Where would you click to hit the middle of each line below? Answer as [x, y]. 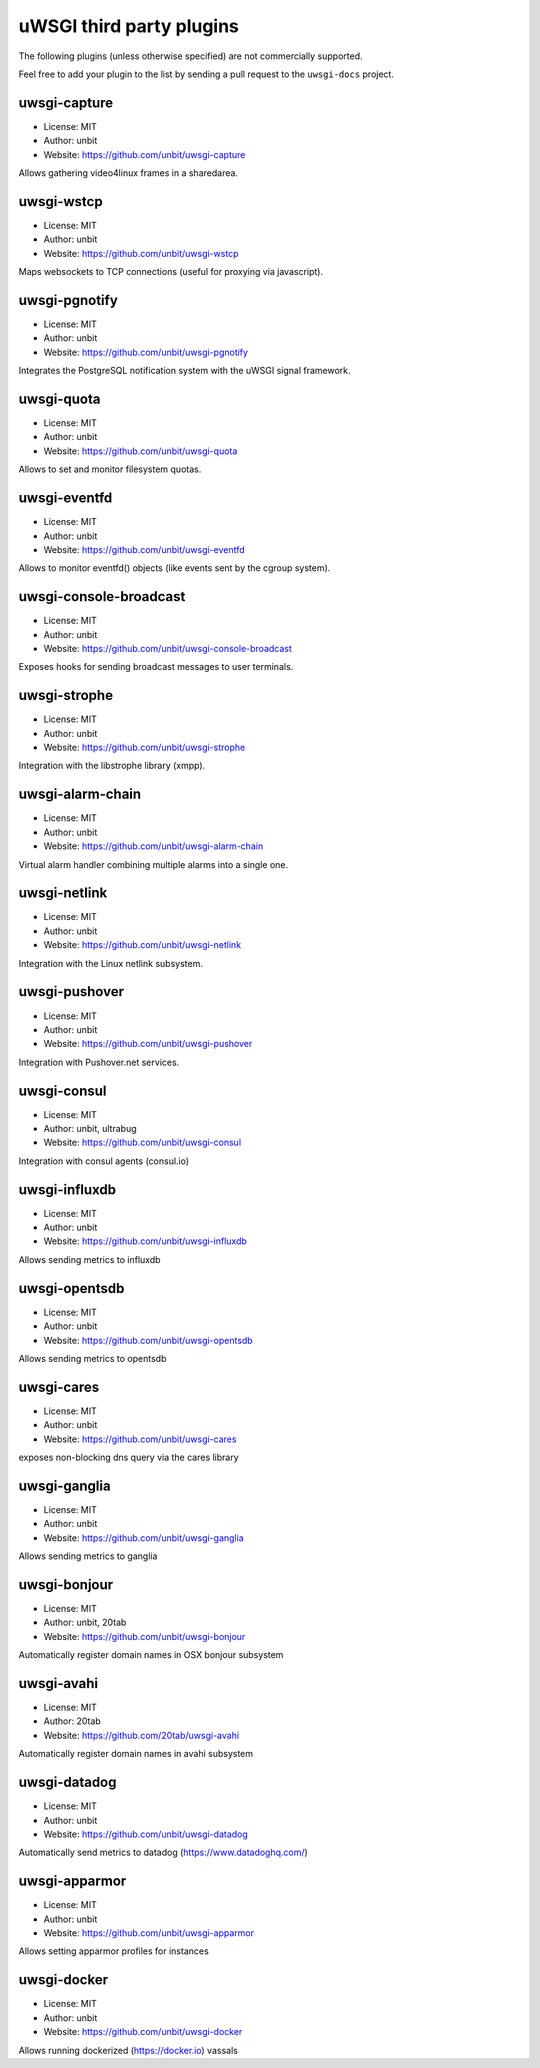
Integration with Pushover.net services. [99, 1062]
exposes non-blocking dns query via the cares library [128, 1457]
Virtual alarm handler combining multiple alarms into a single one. [153, 864]
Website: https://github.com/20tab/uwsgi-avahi [141, 1735]
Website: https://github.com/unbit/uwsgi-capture [144, 154]
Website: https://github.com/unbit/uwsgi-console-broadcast [167, 649]
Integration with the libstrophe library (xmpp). [112, 766]
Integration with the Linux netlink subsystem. [111, 963]
